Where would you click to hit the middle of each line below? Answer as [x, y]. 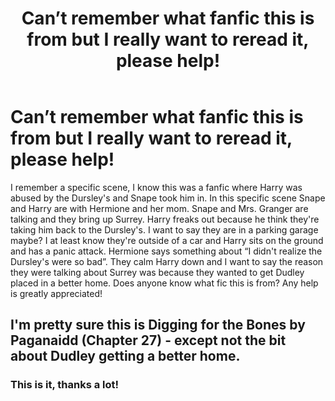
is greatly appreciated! [56, 293]
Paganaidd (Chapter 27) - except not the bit [148, 340]
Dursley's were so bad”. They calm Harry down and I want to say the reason [167, 261]
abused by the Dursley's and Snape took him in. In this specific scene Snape [168, 198]
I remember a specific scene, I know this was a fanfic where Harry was [156, 187]
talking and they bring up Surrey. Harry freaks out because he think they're [165, 219]
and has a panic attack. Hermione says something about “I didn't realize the [166, 251]
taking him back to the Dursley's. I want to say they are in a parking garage [164, 229]
